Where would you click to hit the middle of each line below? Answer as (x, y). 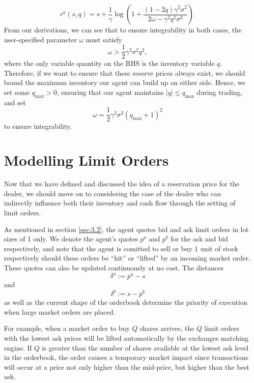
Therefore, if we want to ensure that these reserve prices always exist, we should (125, 73)
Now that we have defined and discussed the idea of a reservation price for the (122, 184)
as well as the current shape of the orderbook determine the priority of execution (126, 302)
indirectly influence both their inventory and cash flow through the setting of (120, 203)
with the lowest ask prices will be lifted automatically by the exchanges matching (126, 338)
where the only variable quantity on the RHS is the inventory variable (109, 63)
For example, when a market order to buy (67, 328)
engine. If (18, 347)
